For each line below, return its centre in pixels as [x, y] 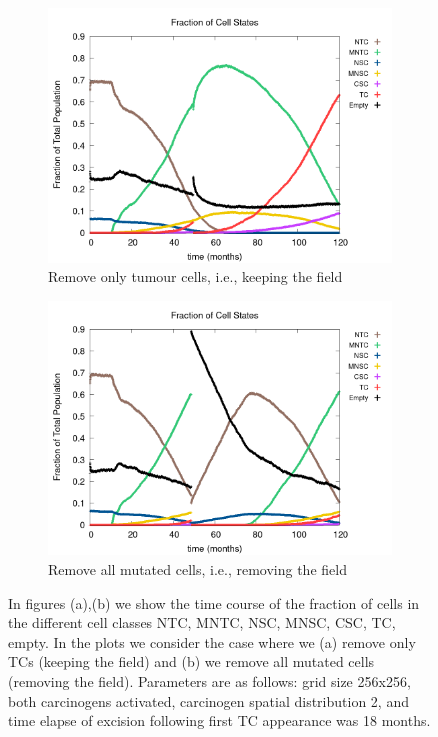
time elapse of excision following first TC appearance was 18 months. [219, 720]
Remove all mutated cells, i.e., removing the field [197, 569]
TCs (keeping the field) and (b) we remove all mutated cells [191, 661]
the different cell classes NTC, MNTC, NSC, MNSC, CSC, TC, [202, 622]
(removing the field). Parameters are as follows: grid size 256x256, [209, 681]
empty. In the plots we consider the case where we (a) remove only [212, 641]
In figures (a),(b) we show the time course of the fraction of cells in [214, 602]
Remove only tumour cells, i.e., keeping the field [195, 276]
